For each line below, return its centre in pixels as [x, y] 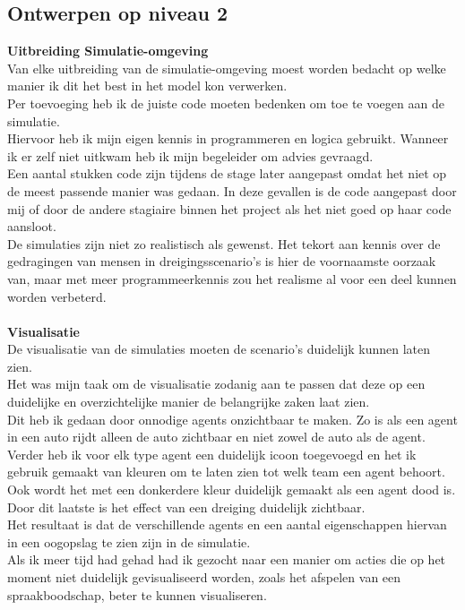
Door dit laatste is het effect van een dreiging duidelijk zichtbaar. [186, 507]
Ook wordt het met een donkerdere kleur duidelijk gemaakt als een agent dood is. [232, 490]
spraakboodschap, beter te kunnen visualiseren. [137, 594]
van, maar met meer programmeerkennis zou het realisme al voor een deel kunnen [232, 278]
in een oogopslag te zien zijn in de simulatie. [129, 541]
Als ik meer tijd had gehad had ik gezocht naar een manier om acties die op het [227, 559]
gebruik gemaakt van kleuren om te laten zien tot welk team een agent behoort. [226, 472]
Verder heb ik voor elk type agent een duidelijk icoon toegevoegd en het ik [212, 454]
